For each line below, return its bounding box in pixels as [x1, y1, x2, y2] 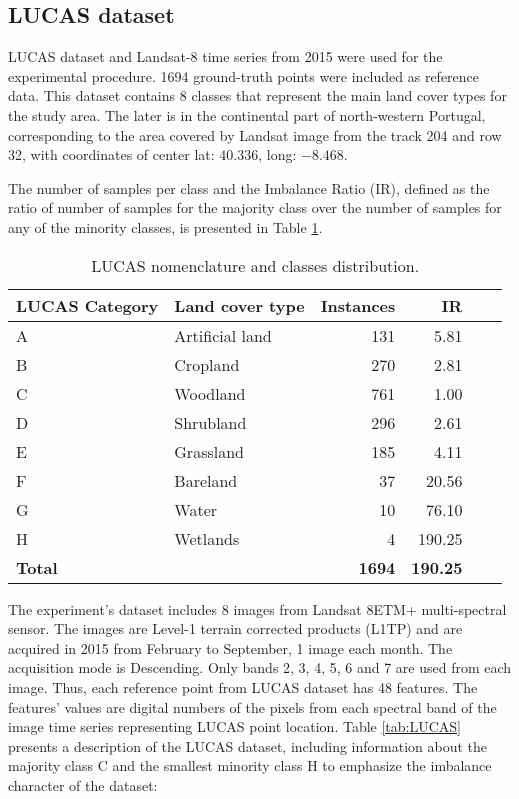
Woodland [174, 381, 246, 405]
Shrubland [174, 410, 247, 434]
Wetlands [174, 526, 240, 550]
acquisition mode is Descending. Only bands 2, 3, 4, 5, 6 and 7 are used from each [8, 657, 512, 678]
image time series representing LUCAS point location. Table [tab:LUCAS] [8, 716, 462, 737]
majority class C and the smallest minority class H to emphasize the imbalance [8, 755, 492, 776]
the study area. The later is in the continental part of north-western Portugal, [8, 104, 486, 125]
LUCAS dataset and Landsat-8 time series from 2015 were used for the [8, 46, 443, 67]
